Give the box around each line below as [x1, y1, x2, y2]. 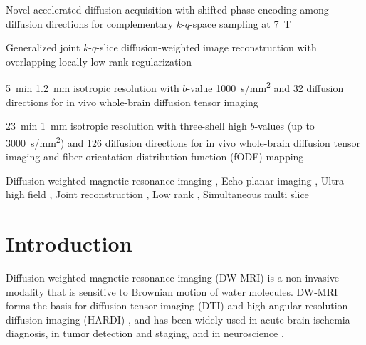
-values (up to [254, 118, 315, 133]
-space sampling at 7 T [189, 16, 291, 31]
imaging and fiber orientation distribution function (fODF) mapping [6, 149, 304, 164]
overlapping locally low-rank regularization [6, 53, 192, 68]
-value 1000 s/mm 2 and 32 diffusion [187, 78, 344, 96]
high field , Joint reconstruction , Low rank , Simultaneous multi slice [6, 187, 309, 202]
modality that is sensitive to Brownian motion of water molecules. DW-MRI [6, 284, 338, 299]
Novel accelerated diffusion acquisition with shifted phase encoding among [6, 2, 329, 16]
